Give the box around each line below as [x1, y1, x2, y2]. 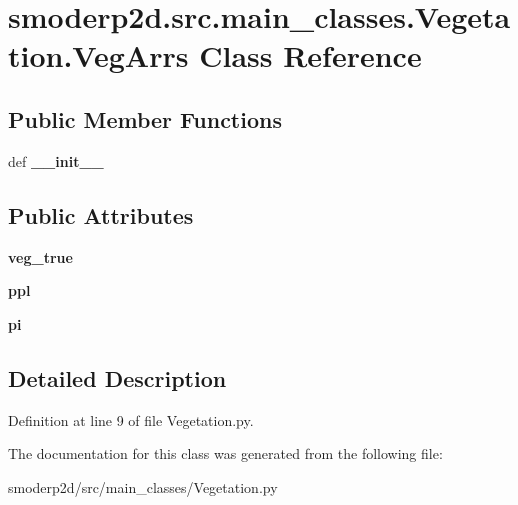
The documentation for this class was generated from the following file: [8, 443, 443, 464]
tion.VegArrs [8, 35, 189, 76]
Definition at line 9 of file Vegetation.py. [8, 409, 254, 430]
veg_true [8, 246, 73, 267]
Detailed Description [8, 362, 227, 393]
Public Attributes [8, 199, 194, 230]
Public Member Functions [8, 103, 282, 134]
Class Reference [199, 35, 422, 76]
